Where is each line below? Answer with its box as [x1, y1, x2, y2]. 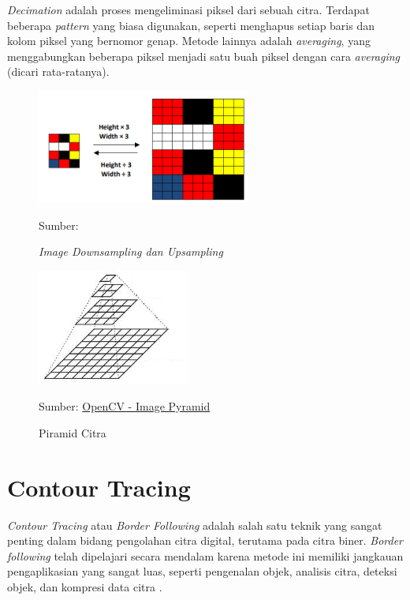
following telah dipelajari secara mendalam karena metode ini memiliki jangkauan [7, 547, 404, 564]
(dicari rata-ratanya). [7, 63, 110, 80]
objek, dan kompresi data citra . [7, 579, 162, 595]
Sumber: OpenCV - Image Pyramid [39, 398, 211, 414]
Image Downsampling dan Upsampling [39, 243, 223, 260]
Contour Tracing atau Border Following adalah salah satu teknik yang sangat [7, 516, 382, 533]
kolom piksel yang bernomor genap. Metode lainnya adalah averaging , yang [7, 32, 371, 49]
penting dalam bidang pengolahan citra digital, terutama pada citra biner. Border [7, 532, 404, 549]
